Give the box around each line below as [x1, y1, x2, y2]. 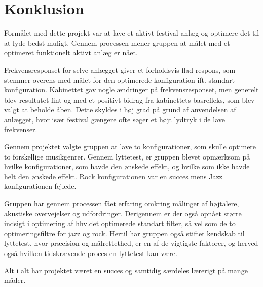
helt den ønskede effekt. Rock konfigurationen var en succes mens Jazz [4, 171, 222, 181]
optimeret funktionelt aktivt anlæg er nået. [4, 47, 138, 58]
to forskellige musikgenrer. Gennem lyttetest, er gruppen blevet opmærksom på [4, 151, 250, 162]
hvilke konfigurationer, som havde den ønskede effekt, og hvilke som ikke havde [4, 161, 250, 172]
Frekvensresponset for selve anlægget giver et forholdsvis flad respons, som [4, 64, 236, 75]
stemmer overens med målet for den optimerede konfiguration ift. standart [4, 74, 235, 85]
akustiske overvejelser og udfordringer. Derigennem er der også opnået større [4, 208, 242, 218]
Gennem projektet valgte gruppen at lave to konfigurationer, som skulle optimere [4, 141, 256, 152]
